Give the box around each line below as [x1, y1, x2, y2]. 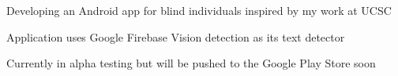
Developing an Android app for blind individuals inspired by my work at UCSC [6, 2, 392, 18]
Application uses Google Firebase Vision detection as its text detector [6, 28, 345, 45]
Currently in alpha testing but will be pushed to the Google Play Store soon [6, 55, 376, 71]
